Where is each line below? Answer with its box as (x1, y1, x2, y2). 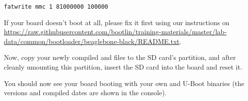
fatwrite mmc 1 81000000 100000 (4, 3, 108, 10)
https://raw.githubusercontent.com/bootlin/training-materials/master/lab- (4, 27, 227, 37)
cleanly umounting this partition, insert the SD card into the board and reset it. (4, 62, 243, 72)
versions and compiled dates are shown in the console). (4, 87, 167, 98)
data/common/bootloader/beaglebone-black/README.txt (4, 36, 180, 46)
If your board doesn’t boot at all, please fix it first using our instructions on (4, 17, 230, 27)
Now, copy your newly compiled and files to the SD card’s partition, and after (4, 52, 236, 62)
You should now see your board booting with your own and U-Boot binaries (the (4, 78, 245, 88)
